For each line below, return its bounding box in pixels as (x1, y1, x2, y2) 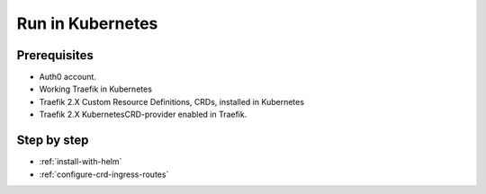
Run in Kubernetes (16, 13, 158, 33)
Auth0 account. (39, 72, 96, 83)
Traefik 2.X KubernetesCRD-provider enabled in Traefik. (39, 109, 247, 120)
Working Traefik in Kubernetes (39, 84, 153, 94)
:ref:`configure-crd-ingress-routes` (39, 169, 169, 180)
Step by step (16, 133, 89, 148)
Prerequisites (16, 48, 94, 63)
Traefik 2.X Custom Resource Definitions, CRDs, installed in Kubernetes (39, 96, 305, 107)
